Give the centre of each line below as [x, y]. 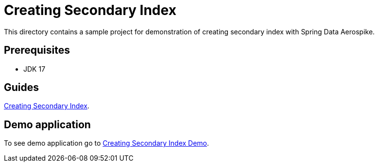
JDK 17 [34, 69]
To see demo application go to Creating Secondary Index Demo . [107, 143]
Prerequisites [37, 50]
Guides [22, 88]
